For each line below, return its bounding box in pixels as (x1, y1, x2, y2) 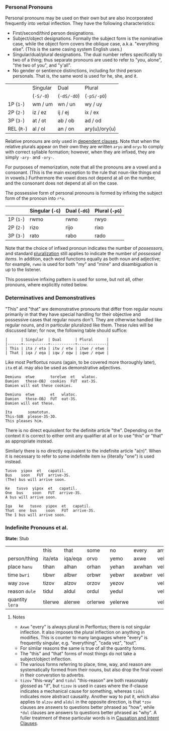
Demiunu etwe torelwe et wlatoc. (5, 374, 98, 379)
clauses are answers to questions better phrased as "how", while (20, 704, 155, 710)
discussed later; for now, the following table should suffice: (5, 327, 128, 333)
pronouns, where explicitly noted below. (5, 282, 88, 288)
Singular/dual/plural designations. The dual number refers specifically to (12, 51, 162, 58)
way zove (8, 579, 29, 586)
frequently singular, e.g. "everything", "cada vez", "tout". (20, 640, 137, 646)
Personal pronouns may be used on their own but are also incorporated (5, 15, 153, 21)
